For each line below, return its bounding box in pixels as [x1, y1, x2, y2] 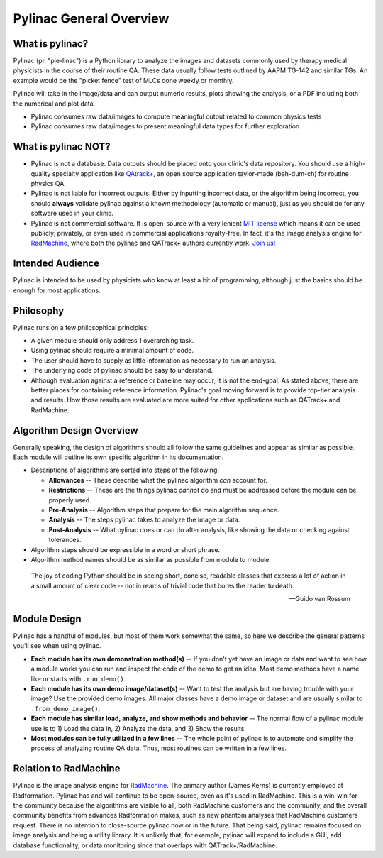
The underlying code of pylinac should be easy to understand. [30, 366, 213, 375]
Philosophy [13, 304, 65, 317]
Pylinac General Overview [13, 11, 170, 26]
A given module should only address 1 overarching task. [30, 336, 194, 345]
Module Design [13, 612, 82, 625]
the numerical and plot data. [13, 99, 96, 108]
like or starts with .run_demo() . [30, 674, 126, 683]
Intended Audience [13, 258, 100, 270]
